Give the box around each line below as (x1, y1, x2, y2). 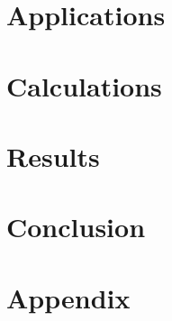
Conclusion (6, 208, 146, 245)
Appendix (6, 279, 131, 316)
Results (6, 137, 100, 174)
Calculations (6, 67, 162, 104)
